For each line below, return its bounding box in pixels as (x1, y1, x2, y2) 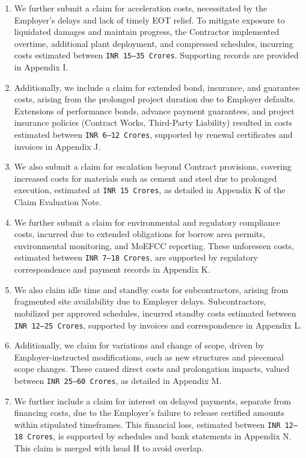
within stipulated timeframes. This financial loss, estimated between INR (14, 418, 281, 430)
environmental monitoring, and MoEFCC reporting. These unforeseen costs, (14, 239, 295, 252)
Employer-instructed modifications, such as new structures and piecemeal (14, 350, 284, 363)
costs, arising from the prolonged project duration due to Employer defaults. (14, 93, 296, 105)
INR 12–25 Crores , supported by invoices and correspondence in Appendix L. (14, 318, 302, 331)
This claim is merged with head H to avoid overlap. (14, 442, 204, 454)
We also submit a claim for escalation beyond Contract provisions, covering (14, 160, 292, 173)
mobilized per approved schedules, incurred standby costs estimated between (14, 306, 296, 319)
